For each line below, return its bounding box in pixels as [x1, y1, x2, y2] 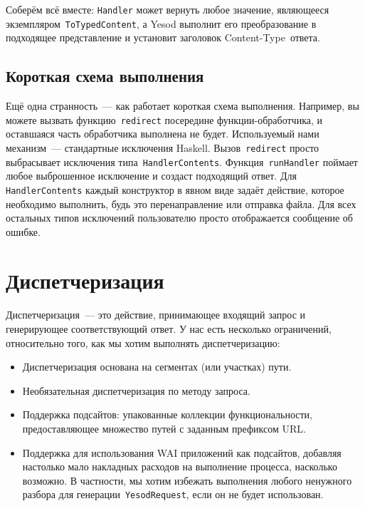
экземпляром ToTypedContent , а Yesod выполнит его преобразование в [6, 16, 317, 31]
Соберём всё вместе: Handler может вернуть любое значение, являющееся [6, 2, 329, 16]
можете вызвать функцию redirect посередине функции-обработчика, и [6, 112, 322, 127]
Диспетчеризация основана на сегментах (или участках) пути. [22, 359, 292, 374]
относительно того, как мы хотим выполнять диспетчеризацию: [6, 335, 280, 350]
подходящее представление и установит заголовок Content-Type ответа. [6, 30, 320, 45]
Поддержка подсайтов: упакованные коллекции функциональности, [22, 407, 312, 422]
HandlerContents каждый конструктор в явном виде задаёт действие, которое [6, 182, 344, 197]
